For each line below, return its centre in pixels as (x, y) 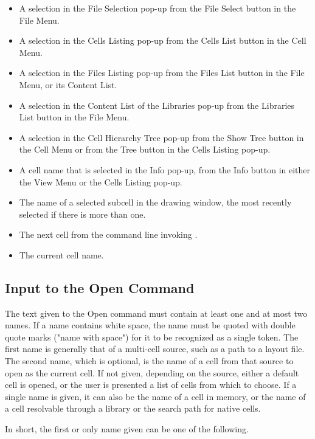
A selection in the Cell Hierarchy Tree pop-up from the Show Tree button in (161, 137)
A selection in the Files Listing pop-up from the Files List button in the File (162, 73)
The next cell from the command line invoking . (108, 234)
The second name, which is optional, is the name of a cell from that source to (149, 361)
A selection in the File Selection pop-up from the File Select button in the (157, 8)
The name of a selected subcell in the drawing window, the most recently (155, 202)
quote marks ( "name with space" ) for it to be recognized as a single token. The (152, 337)
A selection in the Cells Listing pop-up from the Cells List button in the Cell (163, 40)
